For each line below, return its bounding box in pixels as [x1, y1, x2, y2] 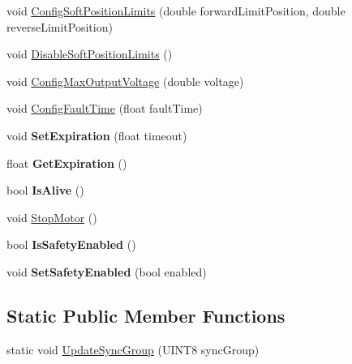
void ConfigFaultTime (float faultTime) [6, 100, 203, 117]
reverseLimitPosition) [6, 18, 113, 35]
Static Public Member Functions [6, 302, 285, 328]
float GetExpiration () [6, 154, 127, 171]
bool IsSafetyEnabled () [6, 236, 136, 253]
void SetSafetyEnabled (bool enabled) [6, 263, 207, 280]
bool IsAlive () [6, 182, 84, 199]
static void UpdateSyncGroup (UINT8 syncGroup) [6, 340, 260, 358]
